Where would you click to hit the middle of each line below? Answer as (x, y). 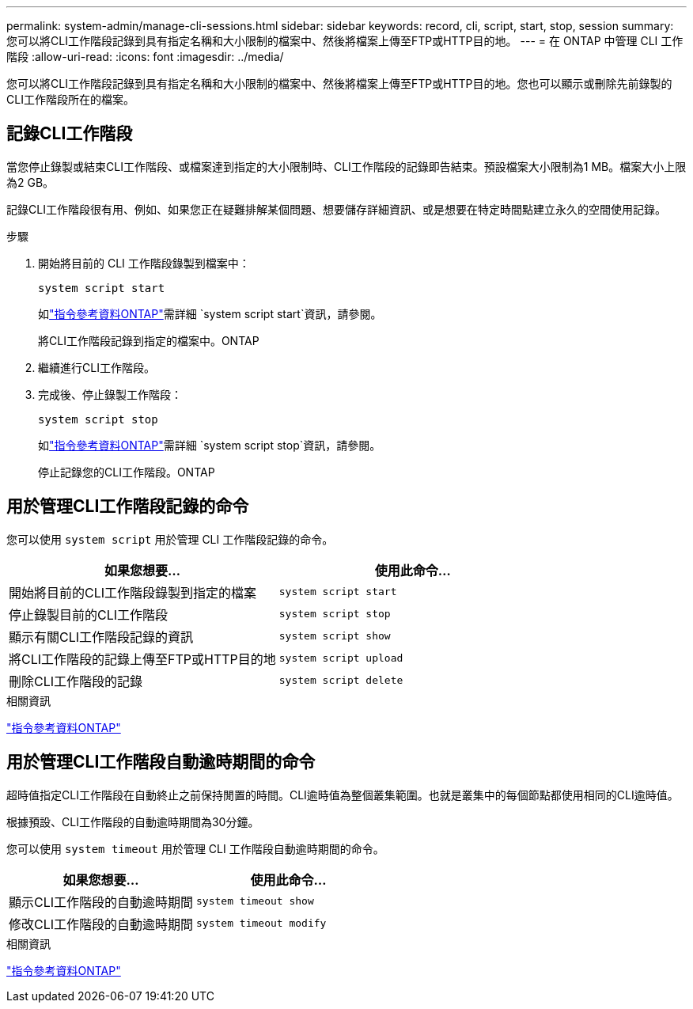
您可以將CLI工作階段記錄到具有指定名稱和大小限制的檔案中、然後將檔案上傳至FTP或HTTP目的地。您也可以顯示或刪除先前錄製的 (339, 83)
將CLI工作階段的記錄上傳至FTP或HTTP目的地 (142, 659)
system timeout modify (261, 924)
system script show (335, 636)
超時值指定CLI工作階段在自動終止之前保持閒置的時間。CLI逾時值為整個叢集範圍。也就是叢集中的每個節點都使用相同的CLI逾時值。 (343, 795)
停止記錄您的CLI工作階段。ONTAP (127, 472)
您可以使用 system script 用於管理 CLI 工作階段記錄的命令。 (170, 539)
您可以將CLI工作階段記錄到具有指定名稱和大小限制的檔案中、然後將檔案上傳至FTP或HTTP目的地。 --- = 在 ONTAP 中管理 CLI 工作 (345, 41)
